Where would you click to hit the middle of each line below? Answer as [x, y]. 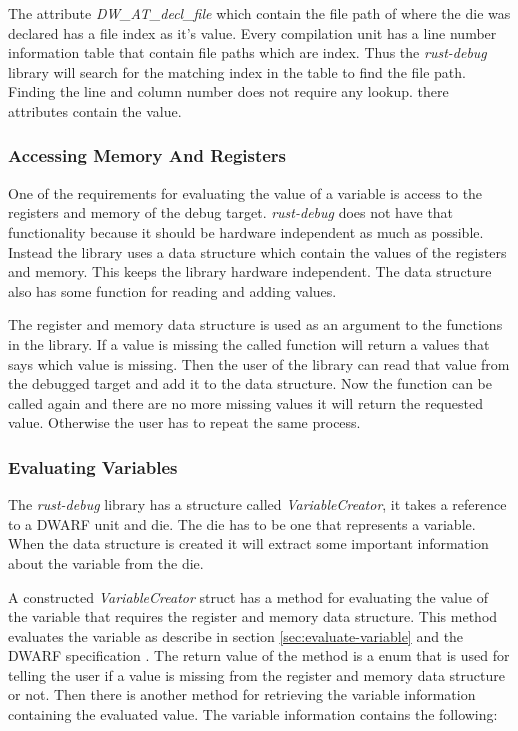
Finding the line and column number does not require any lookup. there [228, 91]
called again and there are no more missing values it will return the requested [245, 402]
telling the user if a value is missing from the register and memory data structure [256, 674]
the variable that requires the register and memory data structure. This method [253, 616]
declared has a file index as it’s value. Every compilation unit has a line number [252, 32]
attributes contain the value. [95, 110]
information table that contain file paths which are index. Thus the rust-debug [247, 52]
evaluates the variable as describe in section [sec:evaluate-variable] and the [236, 635]
